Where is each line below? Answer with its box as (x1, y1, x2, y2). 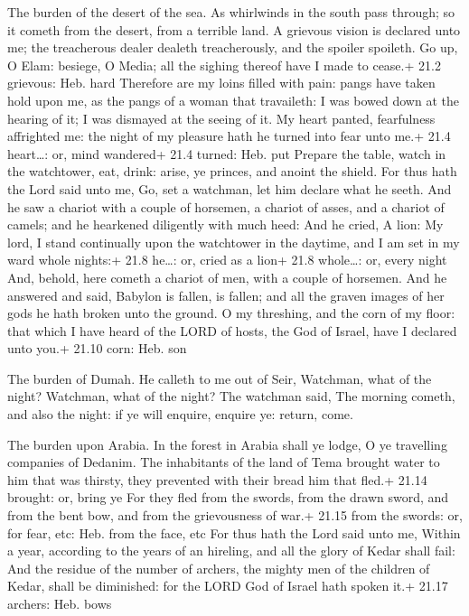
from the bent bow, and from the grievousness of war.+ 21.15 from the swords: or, (7, 506, 463, 525)
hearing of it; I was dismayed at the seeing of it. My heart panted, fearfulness (7, 108, 436, 127)
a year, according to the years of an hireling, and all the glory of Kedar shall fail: (7, 541, 455, 560)
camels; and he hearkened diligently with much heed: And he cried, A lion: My (7, 215, 444, 234)
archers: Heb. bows (7, 594, 112, 612)
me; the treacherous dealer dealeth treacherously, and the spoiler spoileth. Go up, (7, 38, 458, 57)
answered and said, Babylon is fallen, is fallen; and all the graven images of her (7, 285, 445, 304)
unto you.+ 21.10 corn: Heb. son (7, 339, 187, 358)
